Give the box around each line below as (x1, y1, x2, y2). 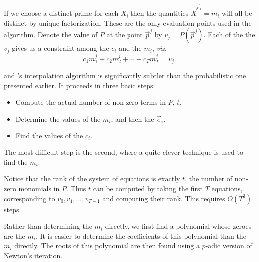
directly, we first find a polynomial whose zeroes (105, 221, 252, 231)
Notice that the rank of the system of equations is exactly (4, 173, 180, 184)
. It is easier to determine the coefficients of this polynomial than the (35, 230, 246, 241)
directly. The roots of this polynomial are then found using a (14, 240, 200, 251)
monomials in (18, 183, 60, 193)
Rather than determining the (4, 221, 92, 231)
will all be (222, 8, 252, 18)
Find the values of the (15, 130, 83, 140)
